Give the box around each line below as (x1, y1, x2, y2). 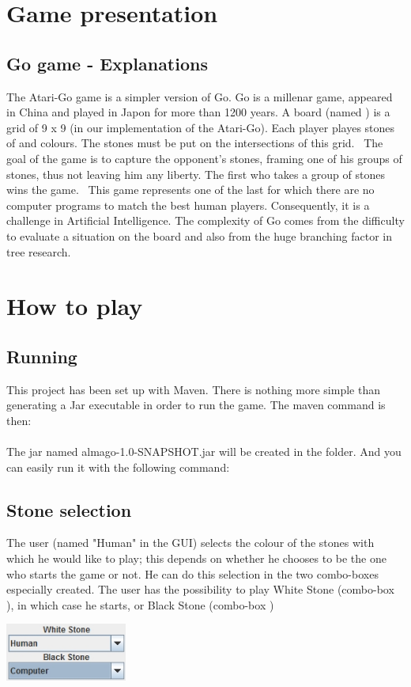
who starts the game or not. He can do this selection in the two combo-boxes (6, 565, 379, 582)
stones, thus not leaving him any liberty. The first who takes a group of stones (6, 165, 385, 182)
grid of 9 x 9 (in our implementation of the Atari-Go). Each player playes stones (6, 119, 395, 135)
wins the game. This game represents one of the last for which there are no (6, 181, 375, 198)
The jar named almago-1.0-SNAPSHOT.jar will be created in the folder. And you (6, 443, 402, 460)
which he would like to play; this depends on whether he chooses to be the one (6, 550, 386, 567)
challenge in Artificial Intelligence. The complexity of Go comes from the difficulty (6, 212, 405, 229)
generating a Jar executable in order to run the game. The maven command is (6, 397, 386, 413)
